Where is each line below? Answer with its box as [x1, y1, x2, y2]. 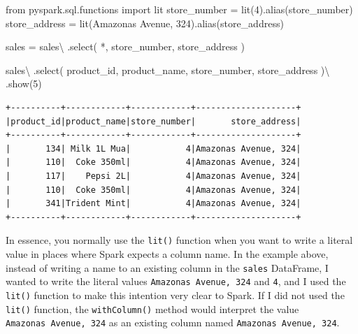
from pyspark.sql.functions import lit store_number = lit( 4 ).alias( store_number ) [6, 2, 353, 16]
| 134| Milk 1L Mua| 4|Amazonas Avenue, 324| [6, 143, 301, 154]
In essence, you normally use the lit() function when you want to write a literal [6, 233, 353, 247]
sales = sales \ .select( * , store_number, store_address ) [6, 39, 245, 54]
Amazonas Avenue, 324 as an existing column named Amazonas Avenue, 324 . [6, 315, 340, 330]
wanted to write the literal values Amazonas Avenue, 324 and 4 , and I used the [6, 274, 346, 289]
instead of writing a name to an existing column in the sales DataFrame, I [6, 260, 329, 275]
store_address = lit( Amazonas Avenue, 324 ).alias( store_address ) [6, 15, 284, 30]
